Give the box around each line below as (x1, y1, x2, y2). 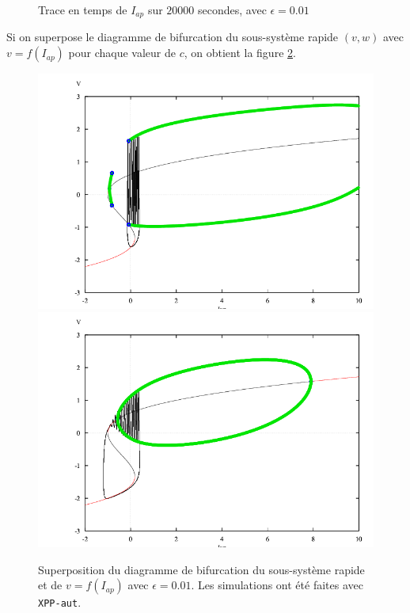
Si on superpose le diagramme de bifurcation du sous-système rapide (6, 29, 339, 45)
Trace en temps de (38, 2, 127, 17)
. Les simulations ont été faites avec (191, 577, 363, 593)
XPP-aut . (38, 594, 82, 611)
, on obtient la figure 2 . (184, 44, 296, 61)
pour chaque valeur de (68, 44, 176, 61)
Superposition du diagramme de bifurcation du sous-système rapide (38, 561, 365, 577)
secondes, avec (198, 2, 267, 17)
